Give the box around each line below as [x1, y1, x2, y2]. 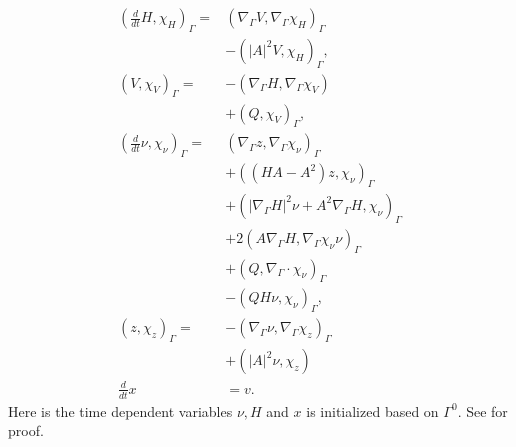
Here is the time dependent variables [8, 400, 233, 421]
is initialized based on [306, 400, 439, 421]
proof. [8, 420, 44, 441]
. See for [457, 400, 508, 421]
